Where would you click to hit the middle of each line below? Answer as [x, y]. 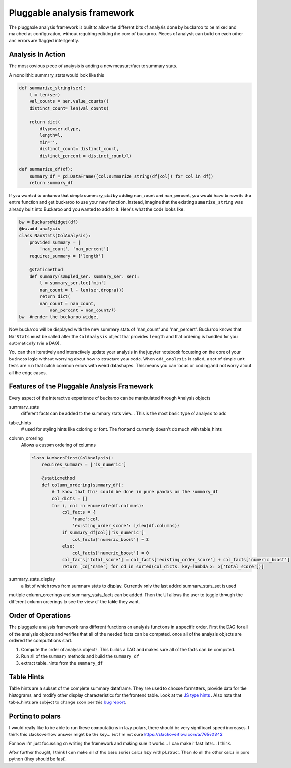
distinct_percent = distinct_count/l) [86, 156]
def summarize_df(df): [46, 169]
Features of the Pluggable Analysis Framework [81, 386]
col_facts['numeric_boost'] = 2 [111, 539]
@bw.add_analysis [40, 229]
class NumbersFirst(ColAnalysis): [72, 458]
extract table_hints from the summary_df [62, 663]
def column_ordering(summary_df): [82, 485]
